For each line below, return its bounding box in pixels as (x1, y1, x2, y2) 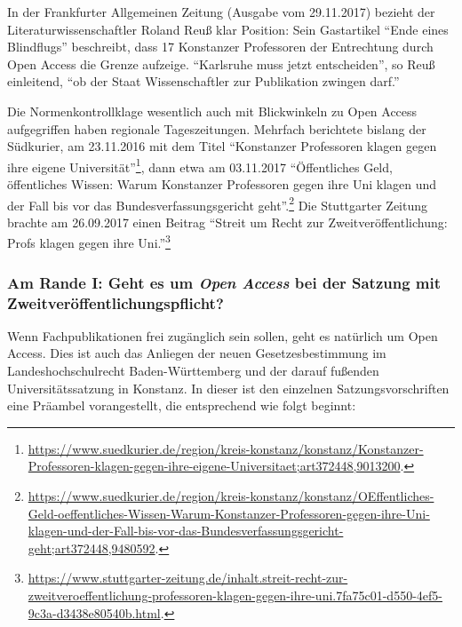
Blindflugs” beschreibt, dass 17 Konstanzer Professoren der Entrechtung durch (7, 37, 434, 56)
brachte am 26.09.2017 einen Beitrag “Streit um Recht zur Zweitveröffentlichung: (7, 212, 448, 231)
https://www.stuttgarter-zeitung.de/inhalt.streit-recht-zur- (28, 568, 348, 587)
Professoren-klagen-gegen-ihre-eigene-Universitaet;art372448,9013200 (28, 456, 401, 475)
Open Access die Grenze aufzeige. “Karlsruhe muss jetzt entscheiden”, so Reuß (7, 54, 435, 73)
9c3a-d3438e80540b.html (28, 603, 161, 622)
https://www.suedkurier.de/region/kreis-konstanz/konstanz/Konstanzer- (28, 439, 424, 457)
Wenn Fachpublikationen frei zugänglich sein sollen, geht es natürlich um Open (7, 326, 438, 345)
